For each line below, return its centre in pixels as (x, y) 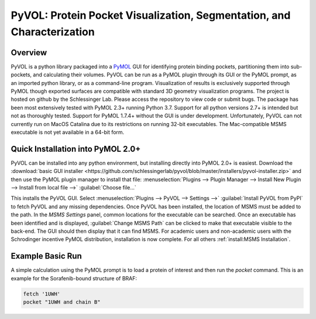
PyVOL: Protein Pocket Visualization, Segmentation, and (151, 15)
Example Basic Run (46, 256)
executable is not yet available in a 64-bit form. (68, 132)
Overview (29, 52)
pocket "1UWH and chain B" (62, 302)
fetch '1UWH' (42, 294)
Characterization (53, 32)
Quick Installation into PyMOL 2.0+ (76, 149)
